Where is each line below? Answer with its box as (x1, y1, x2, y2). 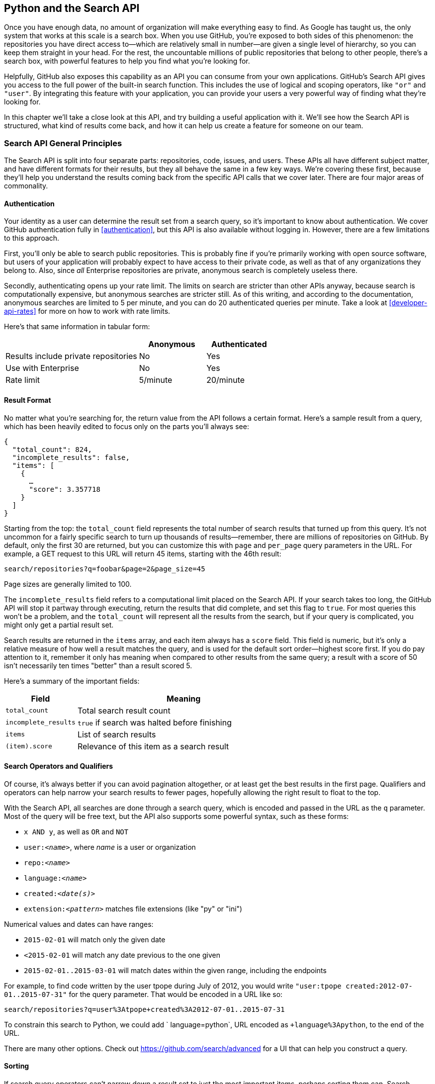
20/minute (206, 375, 245, 385)
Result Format (4, 396, 51, 404)
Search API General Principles (4, 138, 122, 148)
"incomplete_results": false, (12, 453, 130, 461)
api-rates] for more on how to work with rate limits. (4, 307, 171, 316)
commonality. (4, 181, 48, 190)
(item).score (5, 742, 52, 750)
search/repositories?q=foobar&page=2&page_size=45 (4, 564, 205, 573)
